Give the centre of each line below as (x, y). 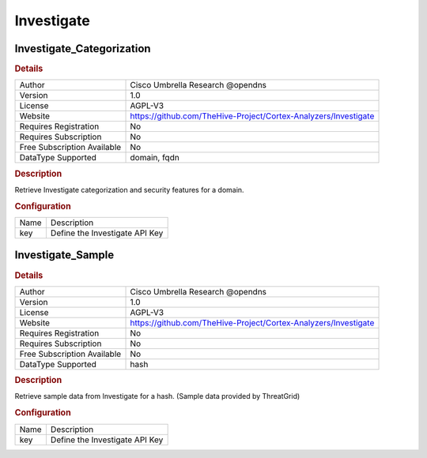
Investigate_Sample (64, 255)
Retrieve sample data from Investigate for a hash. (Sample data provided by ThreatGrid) (157, 396)
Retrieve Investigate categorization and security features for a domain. (129, 190)
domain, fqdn (155, 158)
